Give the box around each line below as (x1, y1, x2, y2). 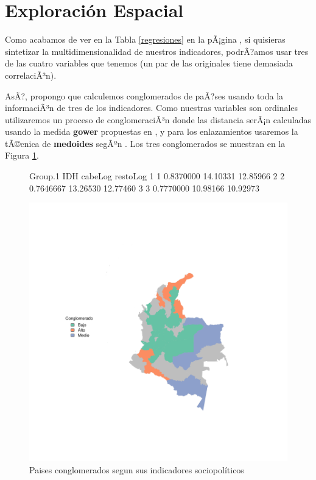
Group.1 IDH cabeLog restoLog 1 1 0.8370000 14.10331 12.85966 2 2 (29, 170, 285, 182)
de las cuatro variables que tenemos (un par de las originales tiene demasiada (5, 57, 293, 70)
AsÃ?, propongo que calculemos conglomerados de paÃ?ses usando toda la (5, 89, 284, 102)
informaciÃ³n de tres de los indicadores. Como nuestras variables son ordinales (5, 101, 298, 114)
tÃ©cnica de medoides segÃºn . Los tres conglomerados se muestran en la (5, 137, 286, 149)
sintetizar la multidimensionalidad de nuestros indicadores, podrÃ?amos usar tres (5, 45, 309, 57)
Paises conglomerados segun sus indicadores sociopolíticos (29, 463, 244, 476)
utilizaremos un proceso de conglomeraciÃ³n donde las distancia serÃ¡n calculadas (5, 113, 312, 126)
